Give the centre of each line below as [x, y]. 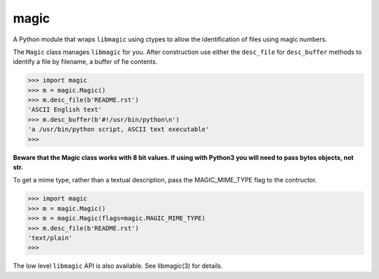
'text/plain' [50, 238]
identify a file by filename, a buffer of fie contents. [85, 62]
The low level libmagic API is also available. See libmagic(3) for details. [118, 266]
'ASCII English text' [65, 110]
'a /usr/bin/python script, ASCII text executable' [119, 129]
